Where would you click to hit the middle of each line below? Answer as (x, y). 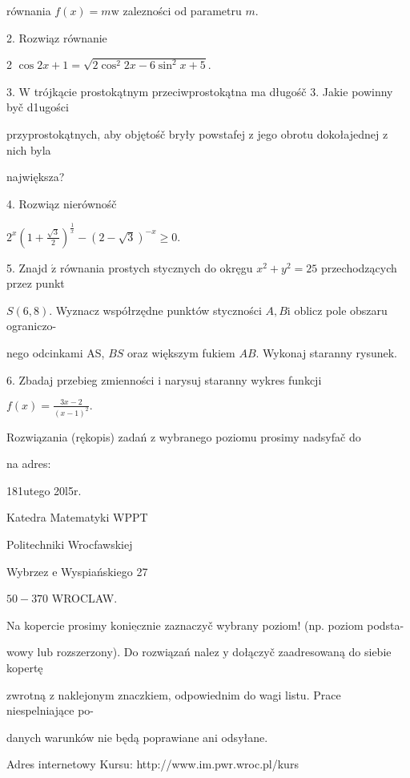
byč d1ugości (38, 107)
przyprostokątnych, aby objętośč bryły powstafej (126, 133)
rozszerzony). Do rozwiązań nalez (138, 652)
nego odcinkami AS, (56, 353)
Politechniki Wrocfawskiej (70, 544)
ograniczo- (32, 326)
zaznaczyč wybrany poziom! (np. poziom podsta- (284, 625)
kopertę (25, 667)
